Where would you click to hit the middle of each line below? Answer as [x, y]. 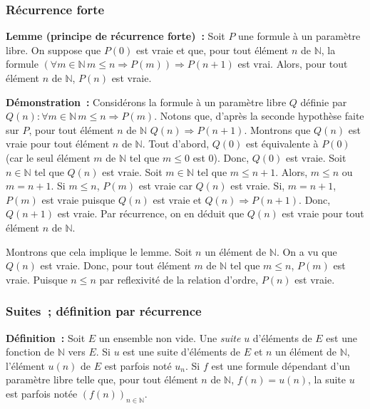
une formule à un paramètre [299, 36]
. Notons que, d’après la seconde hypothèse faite [259, 116]
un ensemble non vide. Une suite [170, 337]
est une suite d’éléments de [182, 352]
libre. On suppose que [53, 50]
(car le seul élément [48, 157]
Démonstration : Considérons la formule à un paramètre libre [146, 102]
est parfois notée [42, 393]
